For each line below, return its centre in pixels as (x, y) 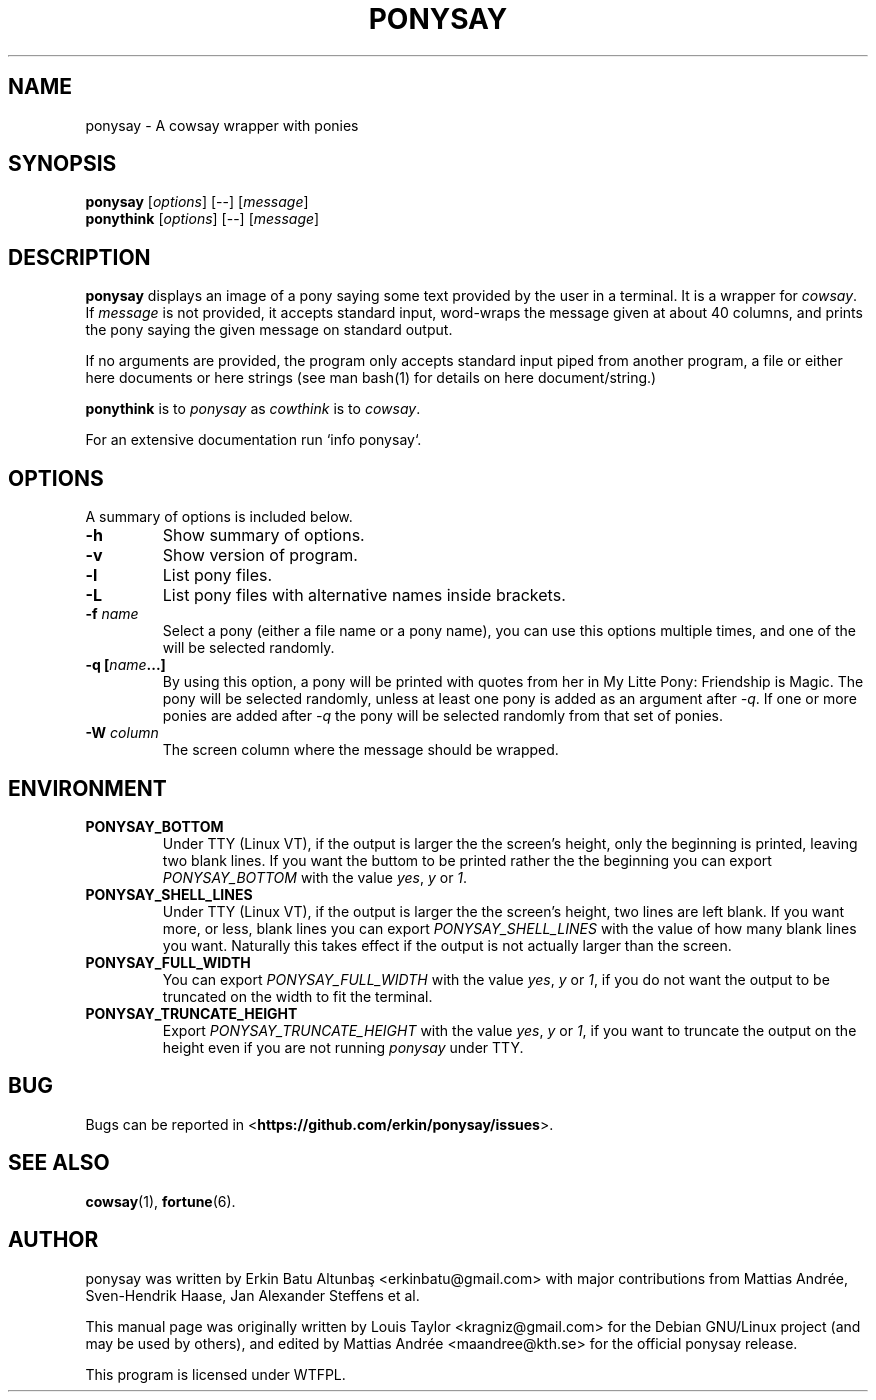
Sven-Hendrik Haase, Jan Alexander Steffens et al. (252, 1295)
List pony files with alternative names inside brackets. (364, 595)
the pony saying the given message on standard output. (269, 330)
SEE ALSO (59, 1163)
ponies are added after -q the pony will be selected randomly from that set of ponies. (442, 716)
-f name (112, 614)
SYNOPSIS (62, 164)
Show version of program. (260, 555)
